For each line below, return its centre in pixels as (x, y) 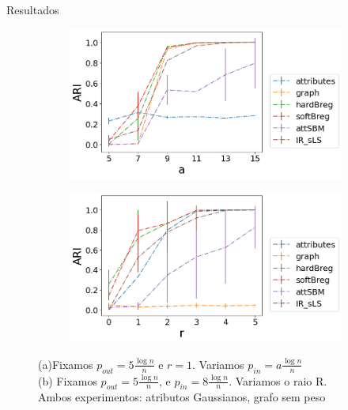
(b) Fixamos (68, 380)
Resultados (33, 9)
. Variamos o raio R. (278, 380)
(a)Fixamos (66, 364)
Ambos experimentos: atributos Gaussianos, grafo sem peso (182, 397)
